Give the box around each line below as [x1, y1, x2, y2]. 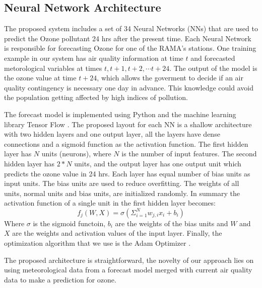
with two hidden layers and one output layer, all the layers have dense [4, 129, 220, 139]
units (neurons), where [41, 148, 111, 159]
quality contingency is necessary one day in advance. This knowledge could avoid [4, 82, 253, 92]
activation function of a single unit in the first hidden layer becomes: [4, 198, 216, 208]
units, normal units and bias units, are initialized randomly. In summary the [4, 187, 240, 198]
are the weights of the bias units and [115, 218, 228, 228]
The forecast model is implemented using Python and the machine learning [4, 109, 236, 119]
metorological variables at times [4, 62, 102, 73]
